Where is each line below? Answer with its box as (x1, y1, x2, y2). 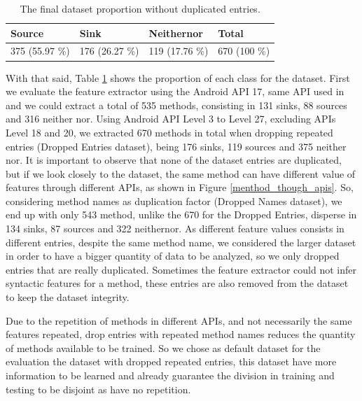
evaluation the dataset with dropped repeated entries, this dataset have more (6, 354, 337, 369)
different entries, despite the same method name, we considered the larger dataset (6, 234, 356, 249)
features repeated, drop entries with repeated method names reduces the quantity (6, 327, 356, 342)
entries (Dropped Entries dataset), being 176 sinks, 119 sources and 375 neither (6, 139, 347, 153)
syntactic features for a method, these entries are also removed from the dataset (6, 276, 349, 290)
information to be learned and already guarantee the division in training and (6, 368, 335, 382)
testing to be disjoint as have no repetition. (6, 381, 191, 396)
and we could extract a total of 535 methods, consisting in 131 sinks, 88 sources (6, 97, 347, 112)
